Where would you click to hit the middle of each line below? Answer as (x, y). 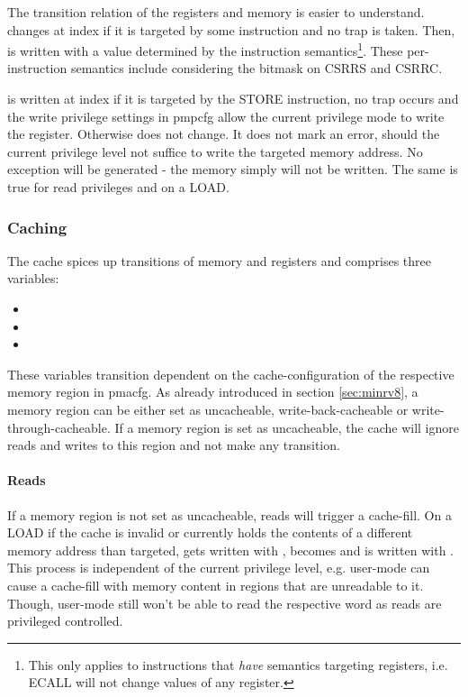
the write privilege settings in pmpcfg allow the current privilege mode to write (226, 116)
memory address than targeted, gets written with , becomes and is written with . (230, 550)
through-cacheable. (59, 427)
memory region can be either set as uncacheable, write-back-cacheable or (208, 409)
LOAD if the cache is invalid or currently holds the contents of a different (210, 532)
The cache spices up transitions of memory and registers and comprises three (219, 260)
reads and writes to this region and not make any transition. (174, 445)
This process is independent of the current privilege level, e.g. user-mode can (219, 568)
